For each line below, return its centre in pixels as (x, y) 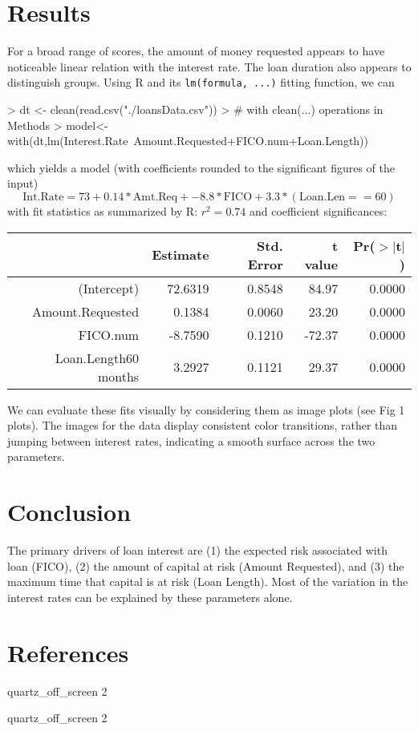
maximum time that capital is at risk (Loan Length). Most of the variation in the (208, 582)
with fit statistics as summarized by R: (103, 210)
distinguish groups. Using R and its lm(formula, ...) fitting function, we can (201, 82)
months (118, 376)
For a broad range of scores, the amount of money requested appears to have (196, 51)
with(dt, (27, 141)
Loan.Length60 (97, 357)
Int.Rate (43, 197)
